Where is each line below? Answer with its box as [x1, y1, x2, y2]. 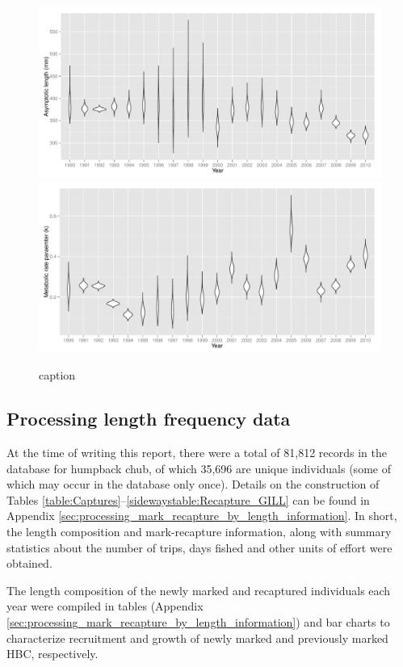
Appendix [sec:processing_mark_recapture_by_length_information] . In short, [6, 507, 397, 524]
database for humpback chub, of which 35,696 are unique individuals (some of [6, 459, 391, 476]
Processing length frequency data [6, 406, 291, 431]
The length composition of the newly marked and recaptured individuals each [6, 581, 391, 598]
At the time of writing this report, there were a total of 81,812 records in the [6, 443, 387, 460]
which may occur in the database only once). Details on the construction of [6, 476, 380, 493]
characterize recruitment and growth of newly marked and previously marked [6, 629, 388, 646]
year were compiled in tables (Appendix [6, 598, 204, 615]
